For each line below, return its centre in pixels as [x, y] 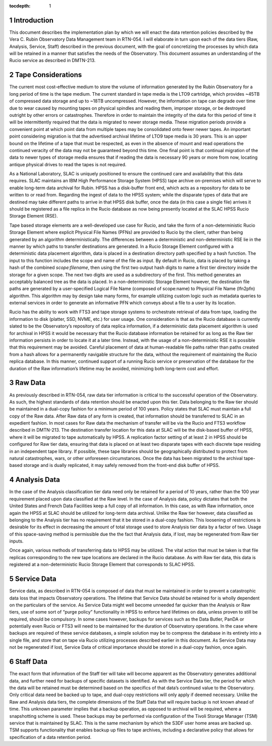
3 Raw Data [27, 383]
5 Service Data [33, 579]
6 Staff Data [28, 662]
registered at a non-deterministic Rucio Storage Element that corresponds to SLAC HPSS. [102, 565]
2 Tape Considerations [46, 75]
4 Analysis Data [35, 480]
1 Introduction [31, 20]
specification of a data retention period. [50, 737]
